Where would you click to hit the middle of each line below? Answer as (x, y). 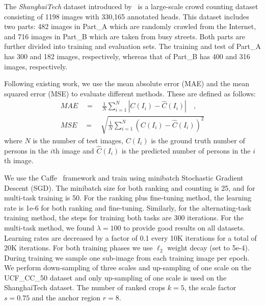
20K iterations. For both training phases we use (78, 248)
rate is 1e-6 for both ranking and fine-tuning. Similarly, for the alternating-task (128, 207)
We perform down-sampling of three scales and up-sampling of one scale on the (128, 267)
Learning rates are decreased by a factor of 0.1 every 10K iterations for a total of (130, 237)
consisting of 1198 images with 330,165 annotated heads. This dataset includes (127, 16)
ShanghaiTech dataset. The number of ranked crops (85, 287)
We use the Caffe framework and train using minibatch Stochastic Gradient (124, 177)
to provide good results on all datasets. (184, 227)
